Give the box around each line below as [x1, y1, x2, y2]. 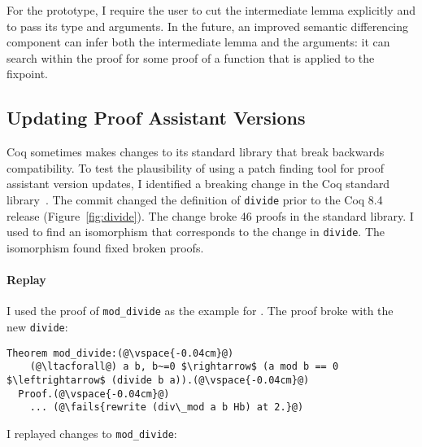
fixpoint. [7, 65, 48, 82]
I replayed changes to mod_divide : [7, 424, 177, 441]
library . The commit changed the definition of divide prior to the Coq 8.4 [7, 191, 383, 208]
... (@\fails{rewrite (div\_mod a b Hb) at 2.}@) [29, 401, 304, 414]
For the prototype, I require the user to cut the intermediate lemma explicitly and [7, 2, 415, 18]
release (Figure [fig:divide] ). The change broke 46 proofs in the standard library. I [7, 207, 414, 224]
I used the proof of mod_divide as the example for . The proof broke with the [7, 302, 394, 319]
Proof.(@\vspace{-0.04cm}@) [18, 388, 170, 400]
